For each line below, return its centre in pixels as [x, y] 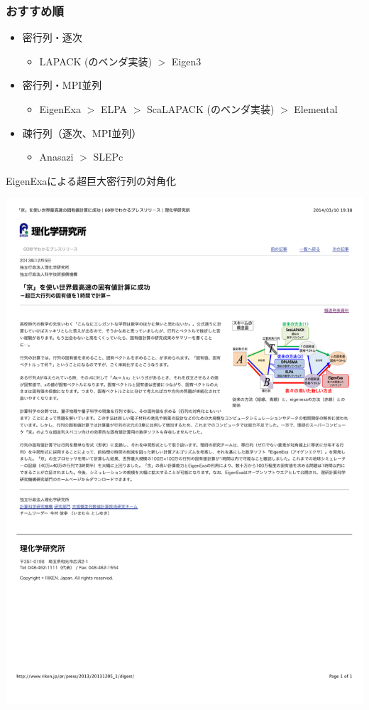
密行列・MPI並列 [62, 85]
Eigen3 [186, 61]
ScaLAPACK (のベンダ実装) [211, 109]
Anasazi [56, 157]
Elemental [316, 109]
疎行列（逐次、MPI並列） [82, 133]
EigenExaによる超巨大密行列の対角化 [91, 180]
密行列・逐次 [52, 37]
